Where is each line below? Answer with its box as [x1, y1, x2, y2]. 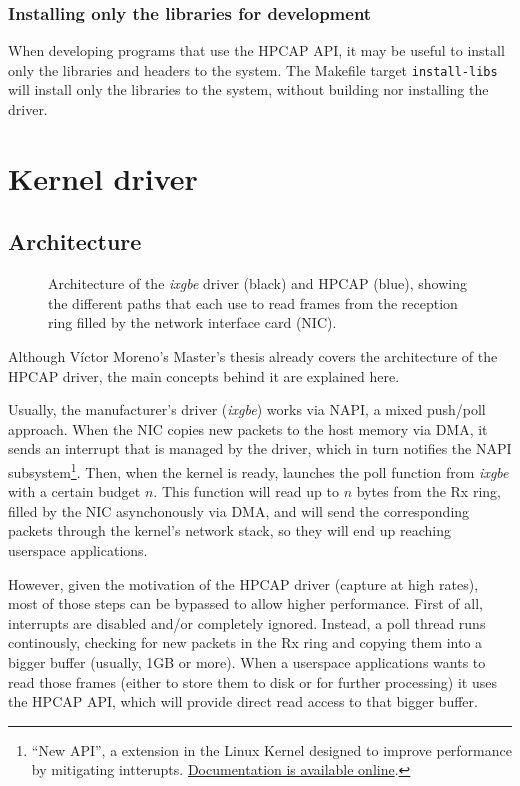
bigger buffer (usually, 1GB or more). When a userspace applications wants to [8, 651, 486, 672]
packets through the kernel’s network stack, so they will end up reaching [8, 520, 452, 541]
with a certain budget [8, 481, 141, 502]
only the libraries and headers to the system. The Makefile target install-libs [8, 59, 498, 80]
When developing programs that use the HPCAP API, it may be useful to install [8, 40, 505, 61]
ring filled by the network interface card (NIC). [48, 312, 337, 333]
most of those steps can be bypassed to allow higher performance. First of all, [8, 593, 483, 614]
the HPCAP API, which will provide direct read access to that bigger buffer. [8, 691, 478, 712]
